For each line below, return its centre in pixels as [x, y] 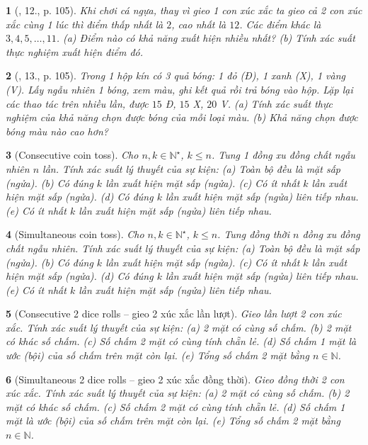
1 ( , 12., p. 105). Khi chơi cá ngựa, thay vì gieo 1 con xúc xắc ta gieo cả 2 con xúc [184, 10]
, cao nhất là [199, 24]
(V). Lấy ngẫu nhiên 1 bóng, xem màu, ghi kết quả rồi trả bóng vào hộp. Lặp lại [179, 89]
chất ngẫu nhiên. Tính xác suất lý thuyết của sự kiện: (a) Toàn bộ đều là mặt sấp [183, 248]
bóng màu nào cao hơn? [57, 131]
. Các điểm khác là [280, 24]
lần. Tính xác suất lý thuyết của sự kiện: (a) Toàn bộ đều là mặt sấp [191, 168]
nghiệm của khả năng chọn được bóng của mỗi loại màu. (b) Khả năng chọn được [182, 117]
